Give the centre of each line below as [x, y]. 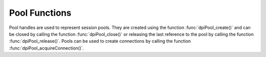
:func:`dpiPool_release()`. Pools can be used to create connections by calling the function [100, 41]
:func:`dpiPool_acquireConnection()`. [47, 48]
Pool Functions [40, 13]
